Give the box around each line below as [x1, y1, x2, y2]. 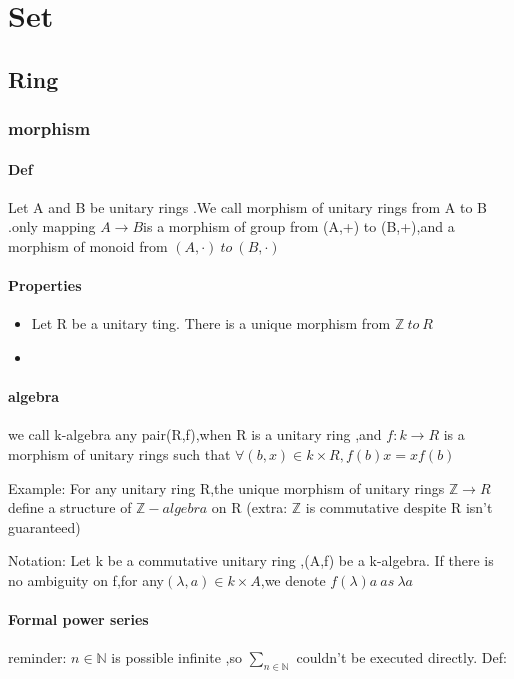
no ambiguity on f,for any [8, 569, 165, 590]
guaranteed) [8, 516, 81, 537]
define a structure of [8, 497, 132, 518]
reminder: [8, 647, 67, 668]
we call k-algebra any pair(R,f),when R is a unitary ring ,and [8, 424, 382, 445]
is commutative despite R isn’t [305, 497, 493, 518]
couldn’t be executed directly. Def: [296, 647, 507, 668]
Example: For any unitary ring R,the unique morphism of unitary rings [8, 477, 445, 498]
